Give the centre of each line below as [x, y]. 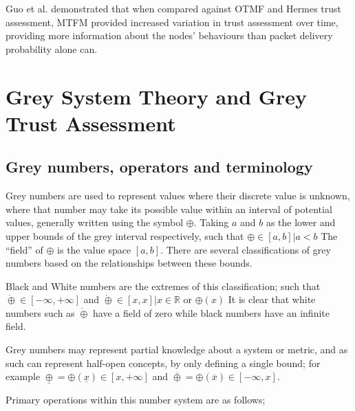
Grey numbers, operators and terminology [159, 167]
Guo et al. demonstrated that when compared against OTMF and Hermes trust [174, 8]
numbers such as [40, 312]
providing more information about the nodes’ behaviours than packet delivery [169, 35]
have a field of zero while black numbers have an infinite [211, 312]
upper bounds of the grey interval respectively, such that [125, 235]
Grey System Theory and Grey [157, 96]
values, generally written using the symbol [95, 222]
